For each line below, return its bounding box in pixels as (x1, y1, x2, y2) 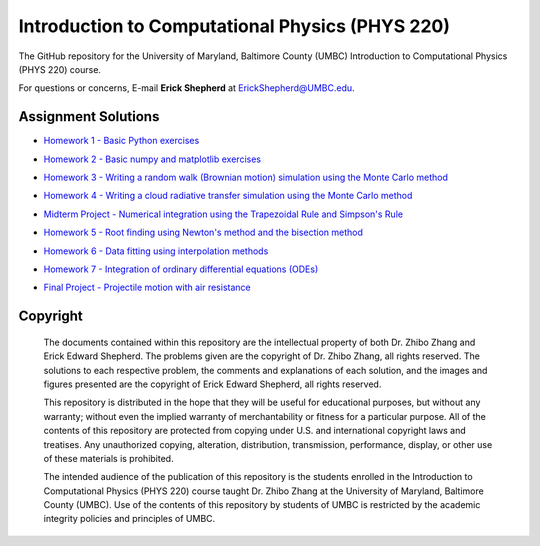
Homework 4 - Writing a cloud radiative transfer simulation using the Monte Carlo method (43, 190, 413, 202)
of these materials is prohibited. (43, 452, 174, 464)
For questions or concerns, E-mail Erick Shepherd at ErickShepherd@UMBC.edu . (18, 82, 355, 94)
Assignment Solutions (18, 108, 160, 125)
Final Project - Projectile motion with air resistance (43, 281, 251, 294)
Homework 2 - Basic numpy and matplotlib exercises (43, 153, 262, 165)
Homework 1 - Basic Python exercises (43, 135, 200, 147)
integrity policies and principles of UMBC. (43, 513, 216, 525)
